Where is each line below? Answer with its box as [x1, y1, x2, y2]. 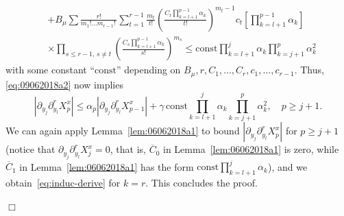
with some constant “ [5, 62, 95, 77]
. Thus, [294, 62, 324, 77]
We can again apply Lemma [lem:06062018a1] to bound [5, 123, 240, 138]
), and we [267, 159, 308, 173]
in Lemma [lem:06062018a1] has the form [19, 159, 194, 173]
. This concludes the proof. [145, 175, 258, 189]
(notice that [5, 142, 56, 156]
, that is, [110, 142, 146, 156]
